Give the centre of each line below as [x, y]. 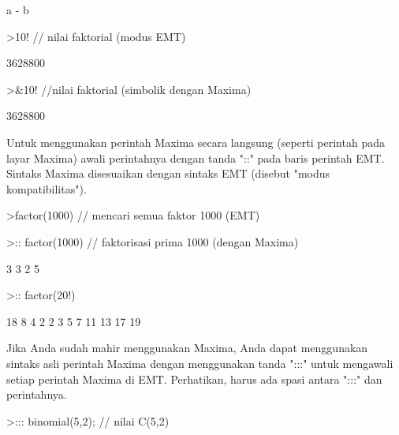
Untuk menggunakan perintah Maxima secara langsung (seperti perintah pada [196, 142]
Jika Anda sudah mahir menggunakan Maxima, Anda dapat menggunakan [187, 348]
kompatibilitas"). [47, 188]
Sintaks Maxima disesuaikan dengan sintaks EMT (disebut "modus [168, 173]
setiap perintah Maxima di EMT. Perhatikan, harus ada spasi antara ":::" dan [194, 379]
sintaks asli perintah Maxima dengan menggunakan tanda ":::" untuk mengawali [200, 363]
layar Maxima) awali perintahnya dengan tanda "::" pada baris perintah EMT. [196, 157]
